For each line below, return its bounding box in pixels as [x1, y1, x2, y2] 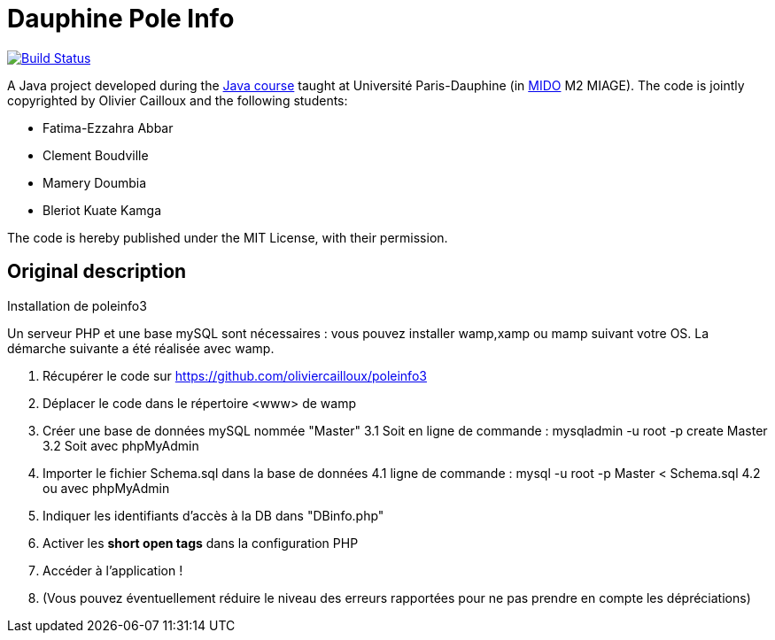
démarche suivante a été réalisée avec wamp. [7, 340, 275, 356]
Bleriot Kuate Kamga [43, 202, 162, 218]
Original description [7, 260, 187, 283]
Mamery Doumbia [43, 174, 147, 190]
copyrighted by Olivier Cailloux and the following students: [7, 92, 348, 108]
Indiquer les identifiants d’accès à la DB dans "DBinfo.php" [43, 507, 384, 523]
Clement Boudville [43, 147, 149, 163]
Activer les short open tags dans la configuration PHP [43, 535, 359, 551]
